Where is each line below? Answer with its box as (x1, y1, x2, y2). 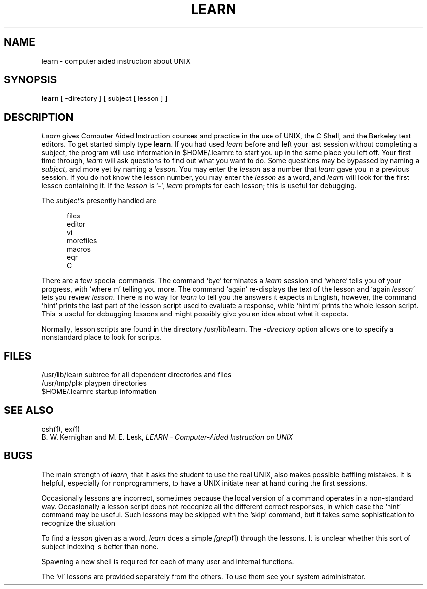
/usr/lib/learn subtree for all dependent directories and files (41, 371, 232, 379)
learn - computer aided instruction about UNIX (41, 57, 191, 65)
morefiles (67, 236, 97, 245)
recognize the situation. (41, 518, 117, 527)
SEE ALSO (4, 404, 54, 416)
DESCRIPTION (4, 111, 74, 123)
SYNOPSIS (4, 74, 57, 86)
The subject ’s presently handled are (41, 196, 156, 205)
